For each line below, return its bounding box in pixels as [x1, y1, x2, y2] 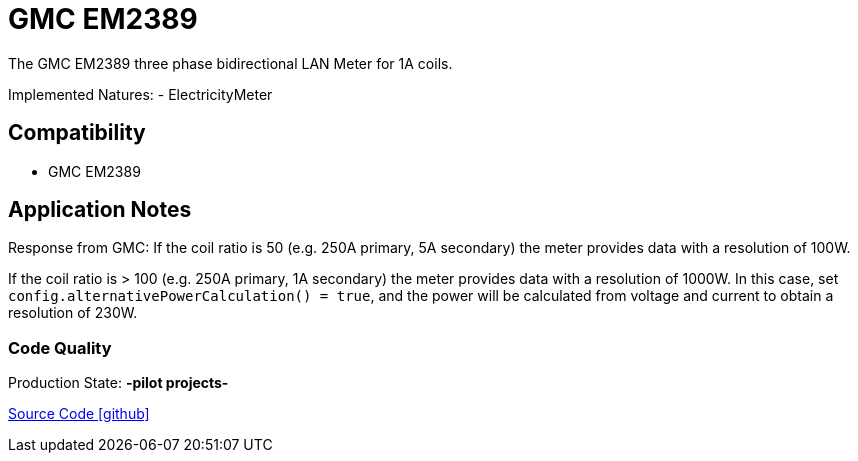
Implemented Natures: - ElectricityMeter [8, 85, 273, 103]
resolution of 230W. [8, 304, 138, 322]
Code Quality [8, 337, 112, 358]
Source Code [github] [8, 405, 150, 423]
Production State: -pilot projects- [8, 374, 229, 392]
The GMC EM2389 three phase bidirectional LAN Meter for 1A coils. [8, 54, 453, 72]
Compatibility [8, 120, 146, 146]
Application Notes [8, 197, 192, 223]
